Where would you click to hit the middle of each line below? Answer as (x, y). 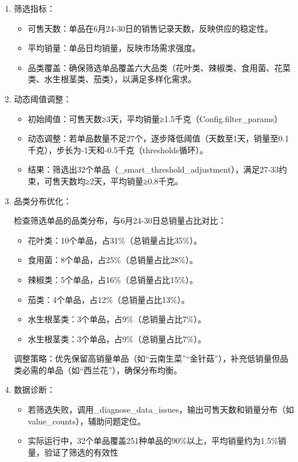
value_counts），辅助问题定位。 (87, 421)
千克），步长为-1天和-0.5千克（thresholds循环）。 (118, 149)
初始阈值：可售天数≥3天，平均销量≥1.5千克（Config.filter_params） (155, 118)
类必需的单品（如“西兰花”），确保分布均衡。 (98, 370)
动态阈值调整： (43, 98)
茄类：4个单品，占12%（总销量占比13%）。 (109, 299)
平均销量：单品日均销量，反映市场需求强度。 (114, 48)
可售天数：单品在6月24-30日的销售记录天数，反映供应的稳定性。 (150, 28)
